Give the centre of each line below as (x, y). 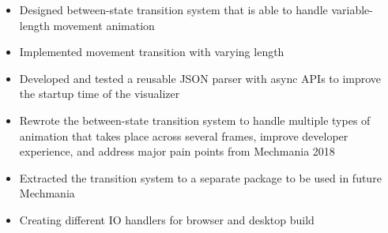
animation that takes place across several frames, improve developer (184, 135)
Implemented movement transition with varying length (152, 52)
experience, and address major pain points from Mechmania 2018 (177, 151)
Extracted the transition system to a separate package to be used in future (200, 177)
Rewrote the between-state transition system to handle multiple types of (195, 120)
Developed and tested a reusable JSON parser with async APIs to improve (200, 78)
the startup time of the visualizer (100, 94)
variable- (352, 9)
